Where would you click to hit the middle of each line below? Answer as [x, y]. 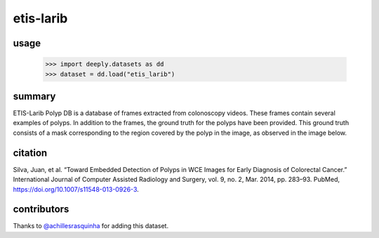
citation [30, 153]
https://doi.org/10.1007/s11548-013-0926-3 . [76, 189]
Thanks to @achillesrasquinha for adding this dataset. [91, 226]
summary [34, 96]
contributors [41, 210]
